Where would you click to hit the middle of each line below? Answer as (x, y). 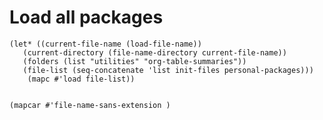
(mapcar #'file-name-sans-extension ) (90, 105)
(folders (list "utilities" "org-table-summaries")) (134, 61)
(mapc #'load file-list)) (81, 79)
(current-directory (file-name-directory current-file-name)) (154, 52)
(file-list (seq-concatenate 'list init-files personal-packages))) (168, 70)
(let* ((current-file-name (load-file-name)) (105, 44)
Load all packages (86, 17)
